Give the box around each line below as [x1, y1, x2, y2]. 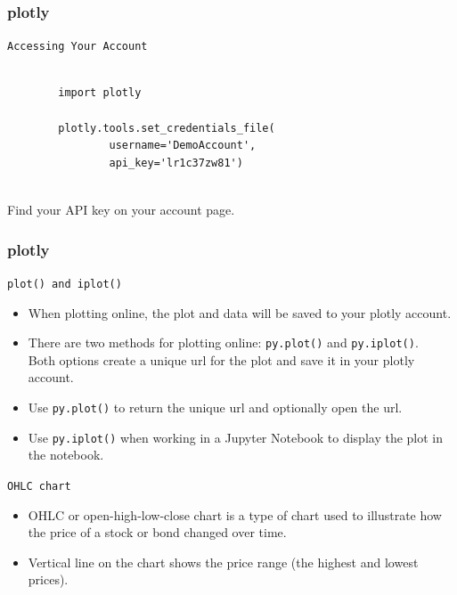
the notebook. [28, 445, 104, 464]
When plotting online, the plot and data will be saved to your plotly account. [28, 303, 452, 322]
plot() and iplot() [7, 277, 122, 290]
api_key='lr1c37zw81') [109, 156, 243, 169]
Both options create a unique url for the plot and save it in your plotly [28, 350, 415, 369]
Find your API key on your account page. [7, 200, 235, 219]
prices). [28, 570, 69, 589]
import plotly [58, 86, 142, 100]
